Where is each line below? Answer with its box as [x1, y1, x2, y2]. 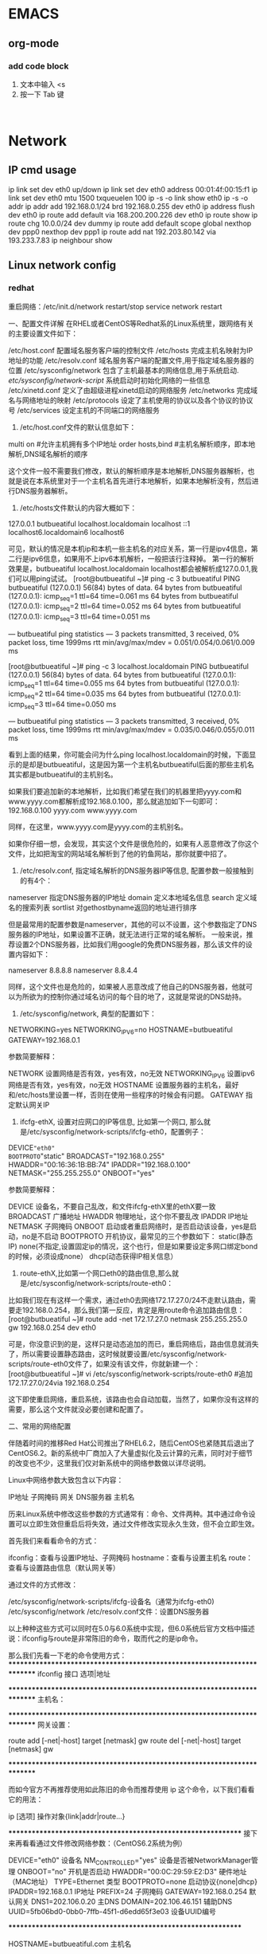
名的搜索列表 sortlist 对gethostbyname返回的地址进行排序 [8, 902, 197, 913]
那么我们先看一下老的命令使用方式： [8, 1650, 127, 1660]
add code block [8, 61, 69, 72]
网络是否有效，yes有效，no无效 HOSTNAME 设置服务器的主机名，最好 [8, 1079, 240, 1089]
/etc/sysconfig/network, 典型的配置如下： [19, 1009, 157, 1019]
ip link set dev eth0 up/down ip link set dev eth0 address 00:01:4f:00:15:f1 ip [8, 184, 258, 194]
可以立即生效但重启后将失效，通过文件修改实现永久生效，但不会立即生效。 [14, 1519, 259, 1528]
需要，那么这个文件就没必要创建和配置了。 [8, 1404, 148, 1413]
